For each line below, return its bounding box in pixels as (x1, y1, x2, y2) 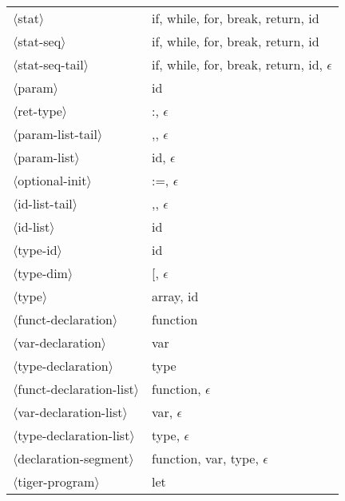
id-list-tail (18, 194, 73, 213)
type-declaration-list (18, 426, 130, 444)
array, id (151, 287, 199, 305)
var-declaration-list (18, 403, 123, 421)
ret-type (18, 101, 62, 120)
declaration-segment (18, 449, 129, 467)
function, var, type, (151, 449, 259, 467)
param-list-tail (18, 125, 97, 143)
